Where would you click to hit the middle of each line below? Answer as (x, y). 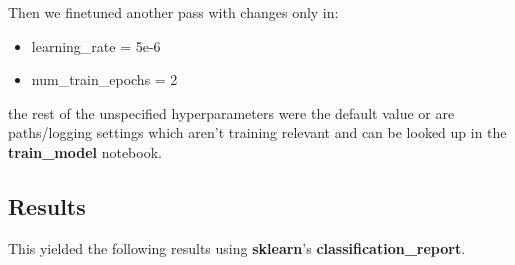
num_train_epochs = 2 (104, 79)
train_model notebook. (85, 151)
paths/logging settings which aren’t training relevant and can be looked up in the (257, 132)
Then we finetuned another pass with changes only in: (173, 12)
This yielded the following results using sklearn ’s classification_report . (237, 247)
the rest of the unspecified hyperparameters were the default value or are (231, 112)
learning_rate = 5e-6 (96, 45)
